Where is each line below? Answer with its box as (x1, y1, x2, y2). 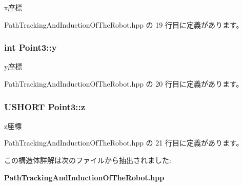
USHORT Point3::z (4, 100, 86, 113)
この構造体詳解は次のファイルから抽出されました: (4, 155, 171, 165)
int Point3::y (4, 41, 57, 54)
